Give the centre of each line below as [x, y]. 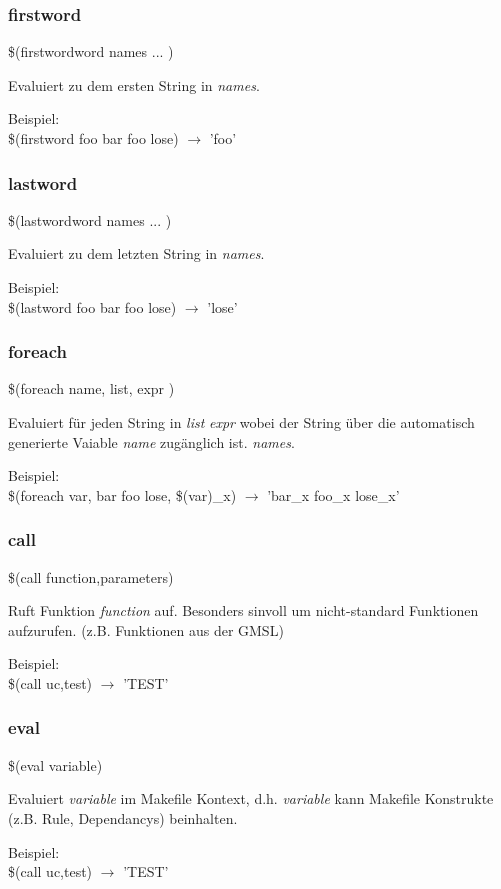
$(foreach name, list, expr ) [91, 388]
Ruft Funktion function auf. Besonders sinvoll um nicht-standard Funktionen [243, 610]
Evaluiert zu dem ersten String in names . [134, 84]
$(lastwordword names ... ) [90, 219]
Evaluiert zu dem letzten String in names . [136, 253]
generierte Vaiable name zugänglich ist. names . [151, 441]
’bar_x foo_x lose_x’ [333, 494]
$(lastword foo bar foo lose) [92, 306]
